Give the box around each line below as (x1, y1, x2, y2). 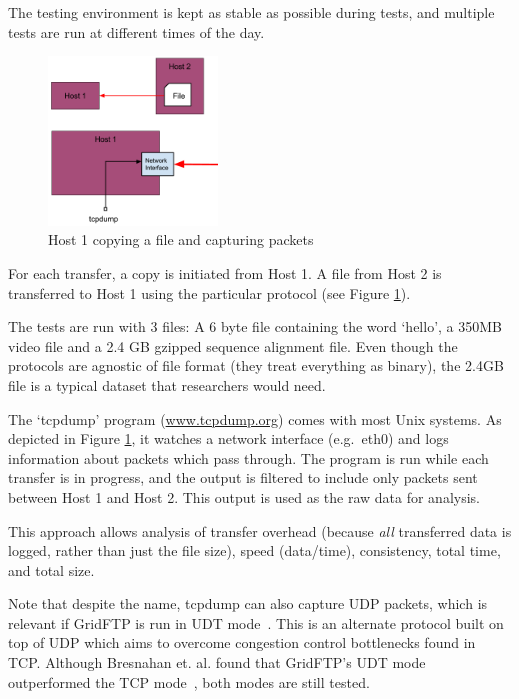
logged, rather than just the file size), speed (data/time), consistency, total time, (8, 540, 501, 561)
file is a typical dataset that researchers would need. (8, 374, 326, 395)
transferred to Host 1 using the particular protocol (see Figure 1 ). (8, 282, 411, 303)
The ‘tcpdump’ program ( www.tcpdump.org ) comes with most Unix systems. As (8, 408, 502, 429)
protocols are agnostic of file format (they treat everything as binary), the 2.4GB (8, 355, 504, 376)
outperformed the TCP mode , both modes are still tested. (8, 671, 370, 692)
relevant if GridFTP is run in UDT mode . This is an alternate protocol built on (8, 612, 504, 633)
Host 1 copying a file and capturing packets (48, 229, 314, 250)
